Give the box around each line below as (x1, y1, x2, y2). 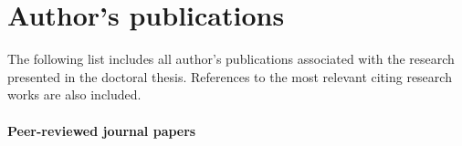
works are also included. (7, 85, 142, 104)
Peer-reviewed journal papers (7, 120, 196, 140)
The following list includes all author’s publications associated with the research (7, 49, 455, 68)
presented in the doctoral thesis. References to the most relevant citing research (7, 67, 452, 86)
